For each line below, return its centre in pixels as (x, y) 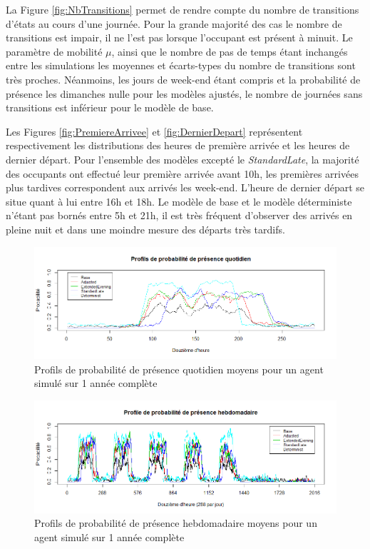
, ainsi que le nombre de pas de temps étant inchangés (230, 51)
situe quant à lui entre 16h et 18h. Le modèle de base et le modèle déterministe (179, 201)
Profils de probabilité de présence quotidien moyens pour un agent (179, 369)
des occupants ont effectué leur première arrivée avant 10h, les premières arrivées (182, 173)
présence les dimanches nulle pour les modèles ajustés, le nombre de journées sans (184, 93)
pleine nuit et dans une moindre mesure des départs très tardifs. (145, 229)
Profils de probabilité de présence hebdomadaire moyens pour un (176, 523)
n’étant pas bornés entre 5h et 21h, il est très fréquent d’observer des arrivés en (179, 215)
